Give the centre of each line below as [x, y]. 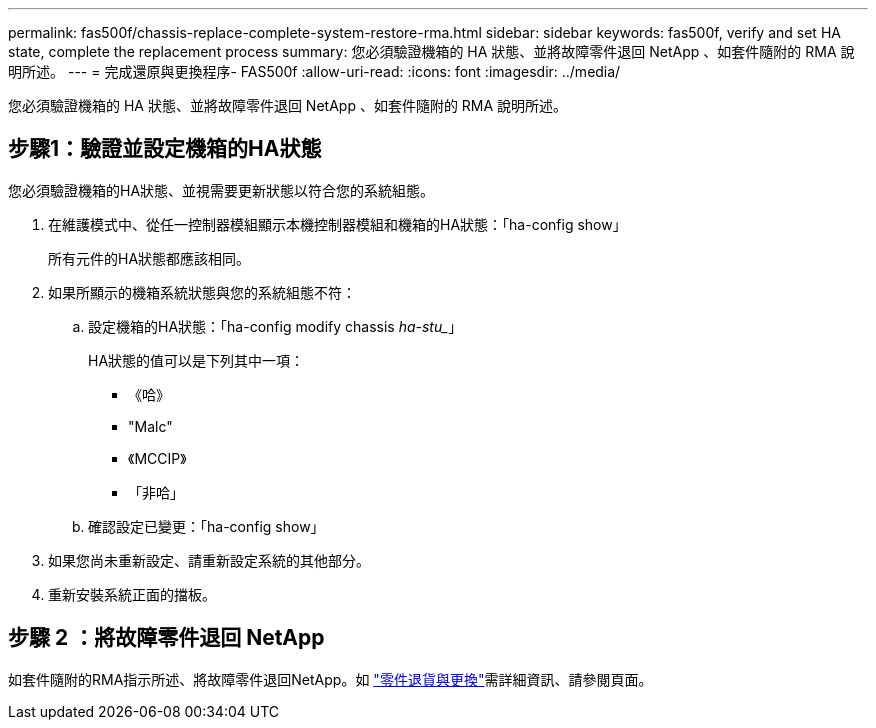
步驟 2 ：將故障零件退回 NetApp [166, 638]
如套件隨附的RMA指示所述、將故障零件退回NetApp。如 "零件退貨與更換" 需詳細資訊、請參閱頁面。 [330, 679]
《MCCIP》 [157, 458]
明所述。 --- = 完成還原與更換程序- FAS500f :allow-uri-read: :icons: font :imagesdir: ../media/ [314, 71]
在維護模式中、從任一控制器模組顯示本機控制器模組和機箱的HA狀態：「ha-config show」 [337, 224]
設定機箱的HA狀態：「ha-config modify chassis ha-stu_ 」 [275, 326]
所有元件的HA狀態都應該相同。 [149, 258]
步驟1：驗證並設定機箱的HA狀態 [165, 149]
